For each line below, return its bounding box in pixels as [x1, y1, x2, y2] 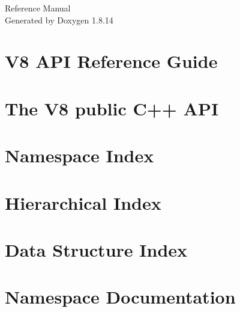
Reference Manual [5, 2, 71, 14]
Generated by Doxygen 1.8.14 [5, 13, 113, 26]
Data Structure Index [5, 237, 188, 262]
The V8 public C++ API [5, 96, 219, 120]
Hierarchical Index [5, 190, 161, 215]
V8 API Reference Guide [5, 49, 218, 73]
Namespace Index [5, 143, 154, 168]
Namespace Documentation [5, 284, 236, 309]
